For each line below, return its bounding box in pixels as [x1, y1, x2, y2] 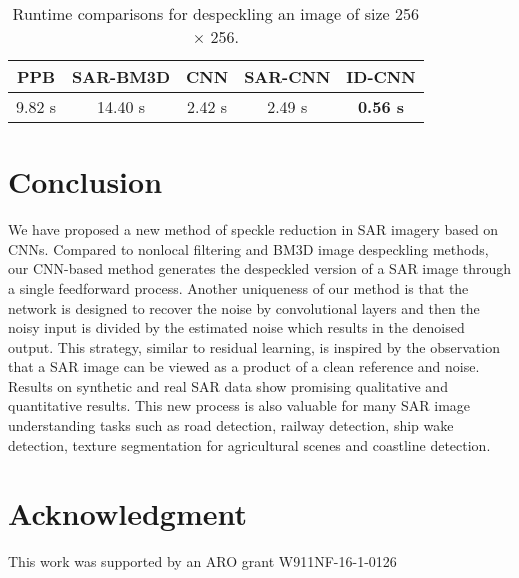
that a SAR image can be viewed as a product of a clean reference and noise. [8, 356, 480, 377]
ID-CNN [346, 65, 416, 88]
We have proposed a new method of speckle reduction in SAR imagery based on [8, 219, 499, 240]
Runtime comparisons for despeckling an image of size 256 [12, 2, 420, 25]
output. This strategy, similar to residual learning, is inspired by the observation [8, 336, 500, 357]
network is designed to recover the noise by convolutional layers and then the [8, 297, 480, 318]
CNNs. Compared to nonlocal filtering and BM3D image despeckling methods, [8, 238, 489, 259]
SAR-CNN [244, 65, 331, 88]
